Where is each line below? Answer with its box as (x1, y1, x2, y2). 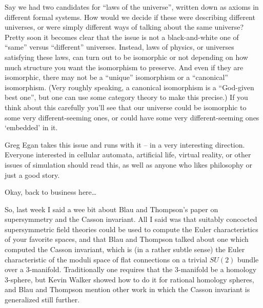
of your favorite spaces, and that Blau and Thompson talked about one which (5, 234, 249, 244)
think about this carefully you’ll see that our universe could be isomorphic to (5, 101, 247, 112)
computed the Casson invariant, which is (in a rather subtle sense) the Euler (5, 244, 245, 255)
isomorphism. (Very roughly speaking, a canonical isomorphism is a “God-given (5, 81, 254, 92)
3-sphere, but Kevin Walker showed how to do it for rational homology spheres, (5, 274, 254, 284)
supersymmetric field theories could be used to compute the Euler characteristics (5, 223, 258, 234)
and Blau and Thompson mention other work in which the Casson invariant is (5, 284, 250, 295)
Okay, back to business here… (5, 187, 97, 197)
